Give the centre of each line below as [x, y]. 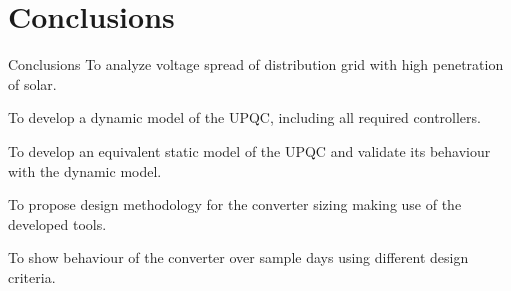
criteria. [32, 276]
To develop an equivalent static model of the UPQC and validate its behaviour [249, 150]
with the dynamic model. [85, 170]
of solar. [32, 83]
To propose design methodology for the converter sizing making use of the [235, 204]
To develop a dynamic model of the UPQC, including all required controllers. [244, 117]
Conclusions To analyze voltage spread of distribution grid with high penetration [256, 64]
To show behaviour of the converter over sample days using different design [238, 257]
